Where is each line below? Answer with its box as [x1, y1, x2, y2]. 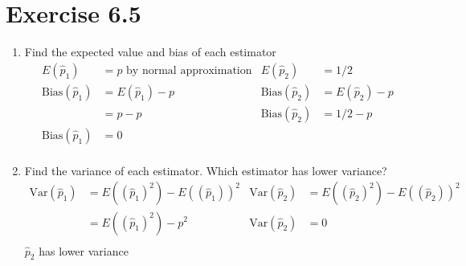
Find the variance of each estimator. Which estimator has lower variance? [24, 162, 387, 178]
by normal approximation [126, 64, 252, 76]
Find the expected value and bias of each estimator [24, 43, 276, 60]
